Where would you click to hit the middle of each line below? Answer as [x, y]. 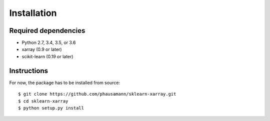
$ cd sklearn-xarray [43, 101]
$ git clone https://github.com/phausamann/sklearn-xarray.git [97, 94]
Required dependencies [47, 31]
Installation [33, 13]
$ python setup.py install [51, 108]
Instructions [29, 70]
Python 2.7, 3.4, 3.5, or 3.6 [49, 43]
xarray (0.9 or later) [42, 49]
